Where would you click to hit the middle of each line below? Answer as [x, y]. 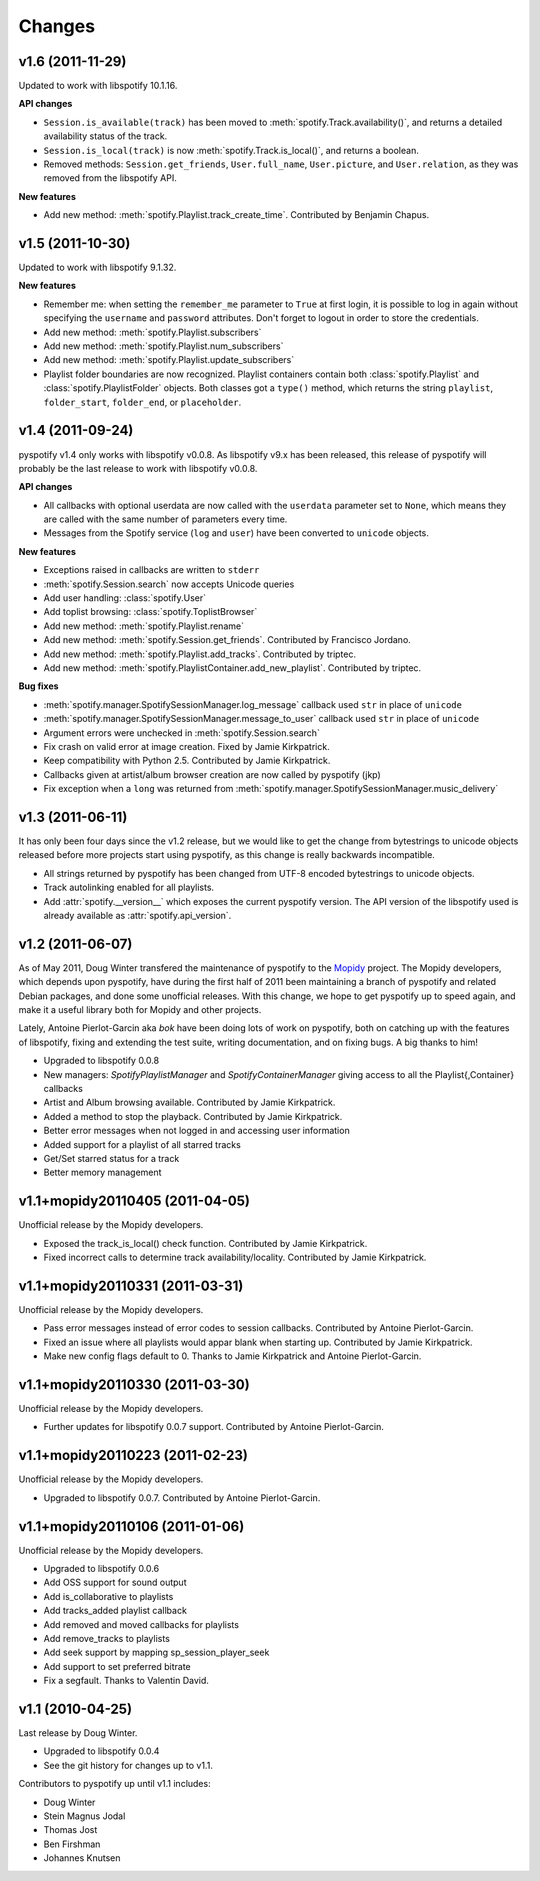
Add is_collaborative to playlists [108, 1596]
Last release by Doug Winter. [78, 1733]
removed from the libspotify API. [110, 178]
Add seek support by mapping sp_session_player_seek [156, 1652]
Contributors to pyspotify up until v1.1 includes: [114, 1784]
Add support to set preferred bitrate [117, 1666]
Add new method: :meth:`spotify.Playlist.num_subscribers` [163, 346]
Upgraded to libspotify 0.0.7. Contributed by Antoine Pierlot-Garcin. [182, 1497]
